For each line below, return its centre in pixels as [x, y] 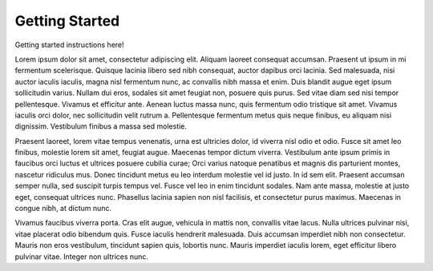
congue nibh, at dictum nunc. [63, 209]
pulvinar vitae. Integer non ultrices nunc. [81, 257]
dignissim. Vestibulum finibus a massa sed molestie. [101, 126]
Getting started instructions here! [69, 45]
